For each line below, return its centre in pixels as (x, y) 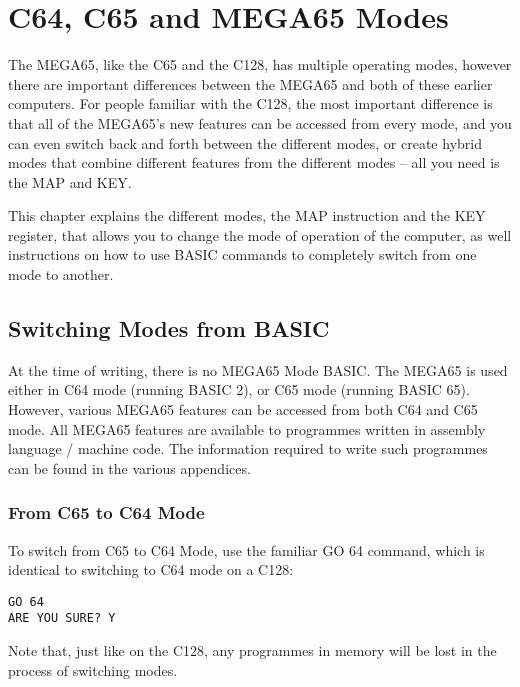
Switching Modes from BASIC (169, 328)
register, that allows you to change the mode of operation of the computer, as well (260, 234)
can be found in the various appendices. (129, 467)
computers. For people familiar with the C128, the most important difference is (250, 103)
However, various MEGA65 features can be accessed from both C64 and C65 (243, 409)
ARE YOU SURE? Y (62, 618)
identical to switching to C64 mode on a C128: (151, 569)
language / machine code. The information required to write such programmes (248, 448)
